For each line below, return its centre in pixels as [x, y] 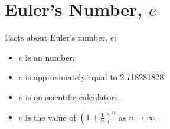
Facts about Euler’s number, [56, 37]
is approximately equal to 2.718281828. [96, 77]
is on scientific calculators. [73, 96]
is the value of [50, 117]
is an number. [50, 57]
